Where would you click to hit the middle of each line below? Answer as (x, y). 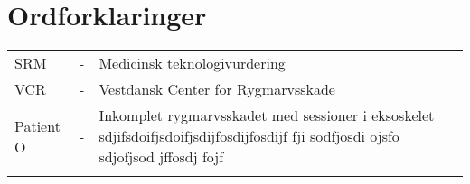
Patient (38, 125)
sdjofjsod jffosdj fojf (161, 157)
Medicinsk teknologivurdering (192, 63)
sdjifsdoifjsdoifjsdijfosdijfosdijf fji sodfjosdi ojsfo (249, 136)
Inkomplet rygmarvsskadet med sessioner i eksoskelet (267, 115)
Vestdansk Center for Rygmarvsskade (217, 89)
